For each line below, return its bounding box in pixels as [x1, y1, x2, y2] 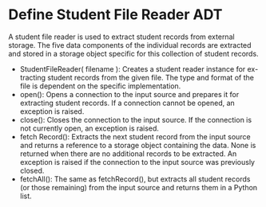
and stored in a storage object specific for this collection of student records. [8, 49, 259, 58]
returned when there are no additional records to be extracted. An [19, 149, 237, 158]
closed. [19, 166, 45, 175]
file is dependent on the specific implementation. [19, 81, 181, 91]
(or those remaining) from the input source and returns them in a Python [19, 182, 258, 192]
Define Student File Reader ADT [8, 6, 223, 24]
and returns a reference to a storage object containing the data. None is [19, 140, 256, 150]
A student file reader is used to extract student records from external [8, 32, 235, 41]
